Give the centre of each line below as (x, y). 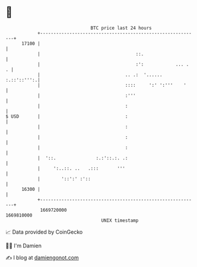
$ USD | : (67, 116)
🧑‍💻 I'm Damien (24, 246)
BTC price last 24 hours (121, 28)
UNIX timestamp (120, 220)
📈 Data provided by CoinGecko (44, 232)
